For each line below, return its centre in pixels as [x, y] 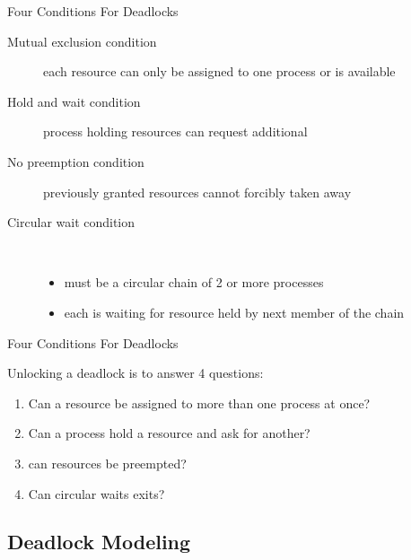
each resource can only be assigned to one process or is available [219, 71]
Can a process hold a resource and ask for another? [169, 433]
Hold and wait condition [74, 101]
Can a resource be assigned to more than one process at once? [199, 402]
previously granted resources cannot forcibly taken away [197, 192]
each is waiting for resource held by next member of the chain [234, 312]
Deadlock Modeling [99, 542]
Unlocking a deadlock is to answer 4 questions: [136, 373]
